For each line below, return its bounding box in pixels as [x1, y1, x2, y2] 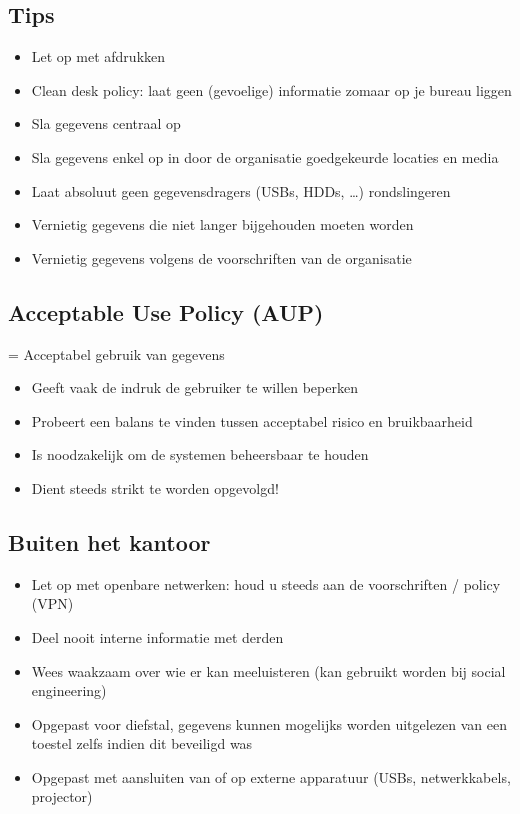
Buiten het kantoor [8, 526, 211, 557]
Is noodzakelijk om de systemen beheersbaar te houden [31, 444, 369, 465]
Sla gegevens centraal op [31, 113, 181, 134]
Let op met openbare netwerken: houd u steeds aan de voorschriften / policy [31, 573, 501, 594]
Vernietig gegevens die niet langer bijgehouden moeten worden [31, 214, 414, 235]
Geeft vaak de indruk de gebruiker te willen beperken [31, 377, 358, 398]
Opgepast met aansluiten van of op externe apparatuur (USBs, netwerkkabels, [31, 766, 511, 787]
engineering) [31, 680, 107, 701]
